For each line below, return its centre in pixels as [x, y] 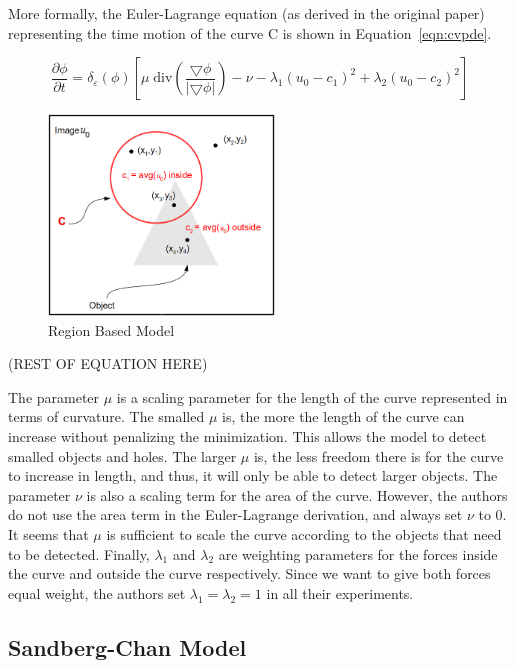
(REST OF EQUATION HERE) [108, 363]
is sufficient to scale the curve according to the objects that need [304, 533]
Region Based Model [111, 329]
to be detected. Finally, [79, 553]
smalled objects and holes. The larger [122, 455]
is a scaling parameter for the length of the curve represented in [312, 396]
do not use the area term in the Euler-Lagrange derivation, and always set [235, 514]
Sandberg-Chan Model [127, 646]
